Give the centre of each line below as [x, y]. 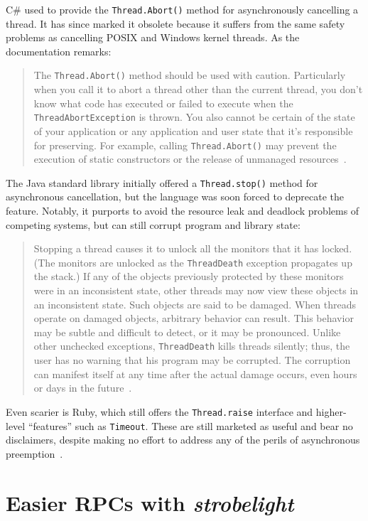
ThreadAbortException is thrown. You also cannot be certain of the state [194, 117]
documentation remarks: [59, 51]
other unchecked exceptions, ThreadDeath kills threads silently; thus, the [192, 346]
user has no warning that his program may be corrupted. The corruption [192, 360]
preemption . [34, 453]
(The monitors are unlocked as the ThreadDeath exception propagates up [193, 262]
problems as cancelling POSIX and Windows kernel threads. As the [153, 37]
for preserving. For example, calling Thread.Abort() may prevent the [185, 145]
